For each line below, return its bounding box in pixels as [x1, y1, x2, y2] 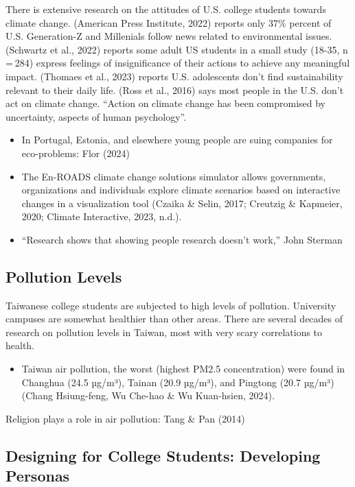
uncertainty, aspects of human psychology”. [5, 109, 187, 123]
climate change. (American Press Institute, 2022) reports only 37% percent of [5, 15, 332, 29]
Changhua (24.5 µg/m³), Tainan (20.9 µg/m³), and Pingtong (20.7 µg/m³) [21, 375, 334, 389]
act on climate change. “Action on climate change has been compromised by [5, 96, 326, 110]
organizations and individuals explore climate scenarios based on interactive [21, 182, 341, 197]
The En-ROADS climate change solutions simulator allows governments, [21, 169, 326, 183]
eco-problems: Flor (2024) [21, 145, 130, 160]
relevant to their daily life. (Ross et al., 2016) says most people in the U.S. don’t [5, 82, 344, 97]
